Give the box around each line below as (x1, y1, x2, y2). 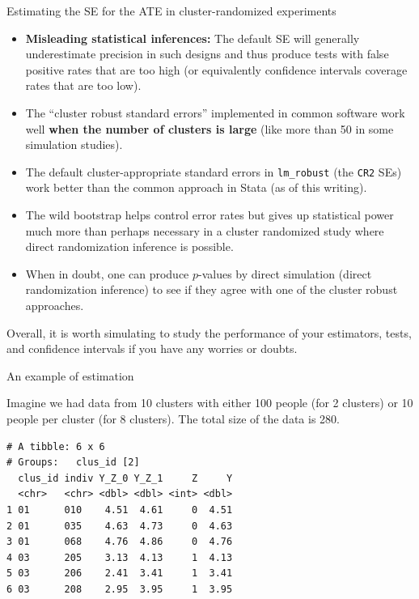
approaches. (25, 296, 84, 313)
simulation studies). (25, 136, 123, 153)
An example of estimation (6, 367, 134, 384)
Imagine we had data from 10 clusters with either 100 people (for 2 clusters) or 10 (6, 394, 413, 411)
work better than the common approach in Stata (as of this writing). (25, 179, 367, 196)
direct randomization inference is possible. (25, 238, 234, 255)
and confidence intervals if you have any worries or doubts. (6, 340, 298, 357)
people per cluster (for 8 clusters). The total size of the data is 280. (6, 410, 340, 427)
